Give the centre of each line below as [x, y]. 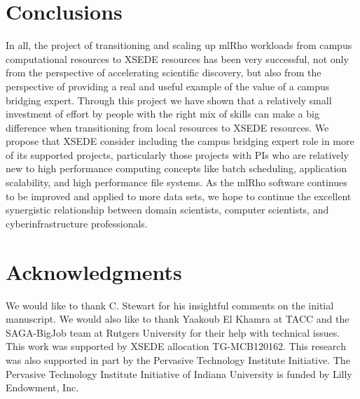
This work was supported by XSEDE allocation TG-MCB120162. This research [176, 346]
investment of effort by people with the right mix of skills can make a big [162, 114]
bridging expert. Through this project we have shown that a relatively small [169, 100]
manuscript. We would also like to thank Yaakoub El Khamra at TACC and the [178, 319]
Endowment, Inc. [42, 387]
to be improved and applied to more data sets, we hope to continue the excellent [179, 196]
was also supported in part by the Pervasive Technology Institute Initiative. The [178, 359]
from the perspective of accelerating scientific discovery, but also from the [164, 72]
